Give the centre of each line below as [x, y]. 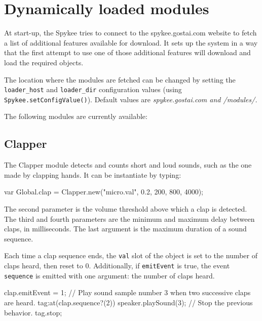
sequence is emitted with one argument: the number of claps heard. [109, 275]
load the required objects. [44, 62]
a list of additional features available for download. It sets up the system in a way [131, 42]
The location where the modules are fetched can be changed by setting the [120, 79]
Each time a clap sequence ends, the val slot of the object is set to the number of [131, 255]
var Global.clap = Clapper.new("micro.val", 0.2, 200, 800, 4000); [104, 192]
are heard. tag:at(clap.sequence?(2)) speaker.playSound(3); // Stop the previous [128, 302]
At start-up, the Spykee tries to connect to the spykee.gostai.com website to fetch [130, 33]
